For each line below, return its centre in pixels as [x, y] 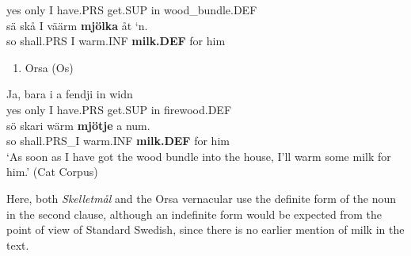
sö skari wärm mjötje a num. [78, 125]
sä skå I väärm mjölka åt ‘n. [77, 25]
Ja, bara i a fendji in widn [70, 94]
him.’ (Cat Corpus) [52, 172]
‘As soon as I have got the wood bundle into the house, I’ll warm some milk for [199, 156]
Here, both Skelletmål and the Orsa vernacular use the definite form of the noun [201, 198]
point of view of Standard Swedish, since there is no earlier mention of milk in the [205, 229]
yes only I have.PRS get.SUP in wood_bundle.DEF [132, 10]
